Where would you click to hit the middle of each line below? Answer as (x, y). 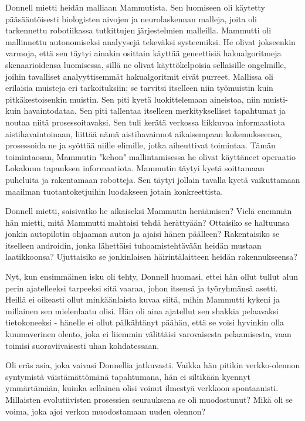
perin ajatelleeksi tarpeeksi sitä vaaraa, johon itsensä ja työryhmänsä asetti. (142, 288)
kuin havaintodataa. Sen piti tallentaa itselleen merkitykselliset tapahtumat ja (145, 111)
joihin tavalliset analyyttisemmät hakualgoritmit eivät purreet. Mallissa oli (140, 76)
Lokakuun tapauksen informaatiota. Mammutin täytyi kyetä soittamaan (135, 168)
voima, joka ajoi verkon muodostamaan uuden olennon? (106, 411)
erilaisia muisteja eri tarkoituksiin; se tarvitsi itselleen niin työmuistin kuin (139, 88)
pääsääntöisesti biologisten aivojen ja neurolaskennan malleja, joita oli (131, 18)
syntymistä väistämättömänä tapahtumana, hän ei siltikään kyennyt (128, 376)
